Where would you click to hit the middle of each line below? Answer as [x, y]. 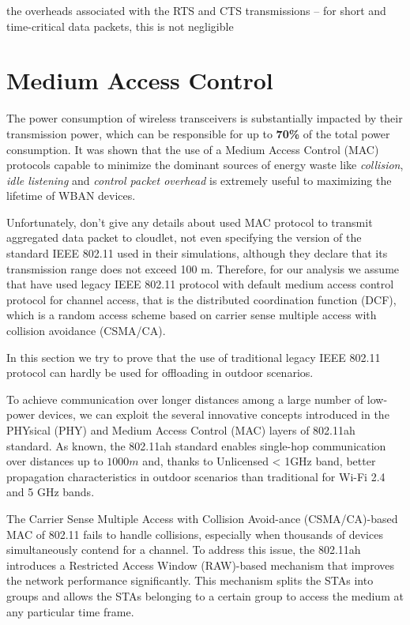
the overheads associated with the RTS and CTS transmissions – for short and [196, 10]
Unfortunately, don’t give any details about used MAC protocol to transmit [190, 222]
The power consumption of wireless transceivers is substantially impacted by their [205, 118]
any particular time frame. [70, 611]
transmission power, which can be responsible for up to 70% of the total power [198, 133]
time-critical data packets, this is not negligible [120, 26]
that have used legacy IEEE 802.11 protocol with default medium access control [200, 284]
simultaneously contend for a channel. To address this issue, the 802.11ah [184, 550]
